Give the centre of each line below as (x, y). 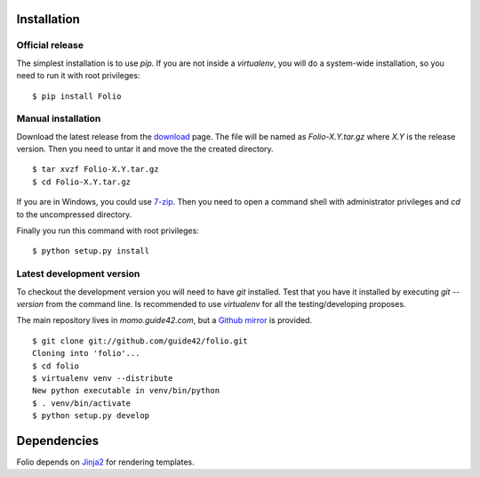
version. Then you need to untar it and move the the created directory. (145, 149)
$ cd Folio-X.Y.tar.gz (82, 182)
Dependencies (58, 441)
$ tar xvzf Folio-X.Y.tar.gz (96, 170)
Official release (50, 45)
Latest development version (78, 274)
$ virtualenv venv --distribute (103, 378)
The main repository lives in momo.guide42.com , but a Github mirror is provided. (164, 320)
